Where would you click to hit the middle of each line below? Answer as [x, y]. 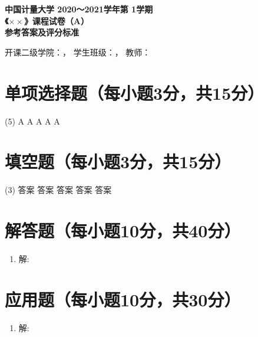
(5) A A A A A [32, 121]
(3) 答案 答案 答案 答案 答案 [58, 190]
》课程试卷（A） [57, 20]
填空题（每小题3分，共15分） [118, 161]
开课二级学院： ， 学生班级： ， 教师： [78, 52]
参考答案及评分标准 [42, 32]
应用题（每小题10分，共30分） [123, 299]
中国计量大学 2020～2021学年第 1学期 [79, 9]
